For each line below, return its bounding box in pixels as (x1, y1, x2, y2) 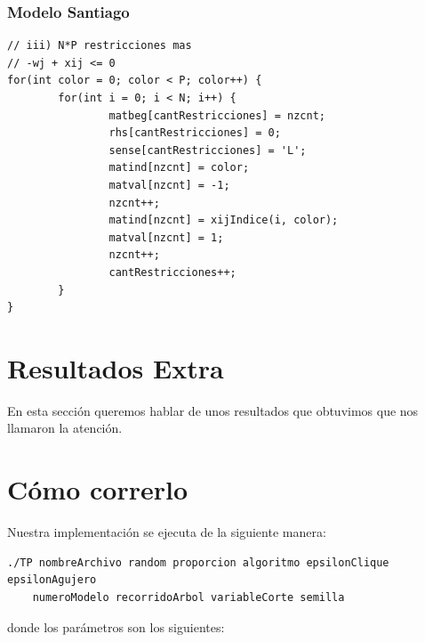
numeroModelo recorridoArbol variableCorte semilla (32, 590, 345, 604)
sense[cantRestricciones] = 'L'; (108, 143, 307, 157)
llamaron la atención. (7, 419, 123, 437)
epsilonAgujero (7, 573, 97, 587)
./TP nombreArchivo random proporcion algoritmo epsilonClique (7, 556, 389, 569)
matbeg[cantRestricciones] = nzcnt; (108, 109, 325, 122)
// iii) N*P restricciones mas (7, 39, 192, 53)
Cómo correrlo (7, 471, 188, 508)
